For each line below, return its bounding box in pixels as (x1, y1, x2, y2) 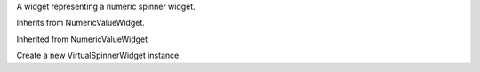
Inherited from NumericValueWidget (16, 34, 148, 44)
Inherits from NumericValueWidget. (16, 18, 146, 28)
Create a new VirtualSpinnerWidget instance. (16, 50, 181, 61)
